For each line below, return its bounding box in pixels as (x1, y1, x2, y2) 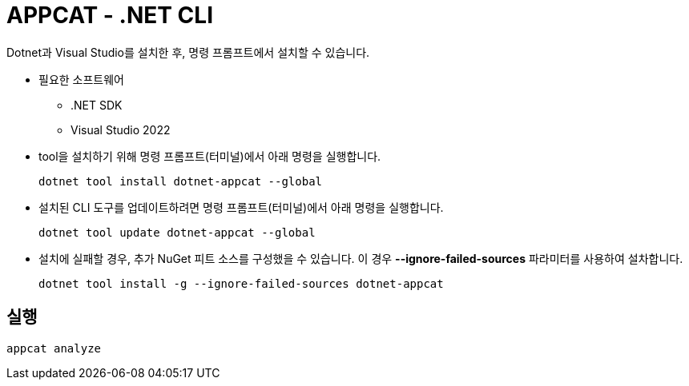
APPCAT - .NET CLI (6, 2, 214, 29)
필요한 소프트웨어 (38, 72, 124, 86)
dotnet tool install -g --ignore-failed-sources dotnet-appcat (38, 277, 444, 290)
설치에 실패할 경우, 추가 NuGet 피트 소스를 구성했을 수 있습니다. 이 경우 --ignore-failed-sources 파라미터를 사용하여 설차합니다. (38, 251, 683, 265)
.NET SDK (71, 97, 123, 112)
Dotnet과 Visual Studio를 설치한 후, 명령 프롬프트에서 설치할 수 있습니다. (6, 45, 370, 59)
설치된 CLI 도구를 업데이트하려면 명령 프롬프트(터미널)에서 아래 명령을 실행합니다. (38, 200, 444, 214)
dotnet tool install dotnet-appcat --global (38, 174, 323, 188)
